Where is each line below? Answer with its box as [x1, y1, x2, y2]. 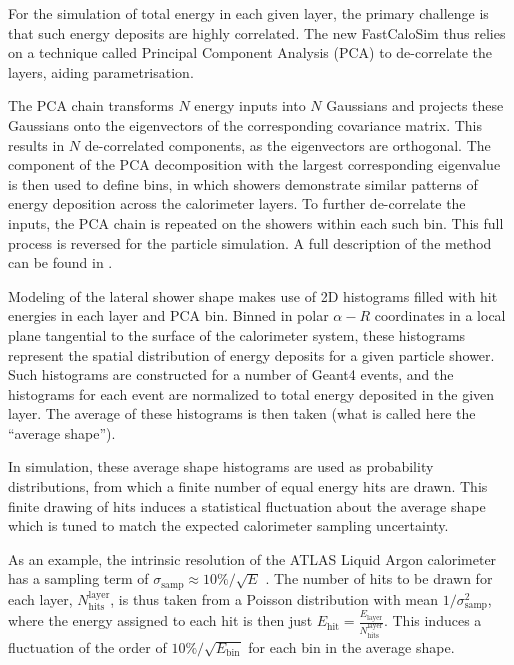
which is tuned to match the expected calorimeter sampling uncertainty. [8, 515, 449, 536]
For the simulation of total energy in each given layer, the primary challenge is [8, 3, 489, 23]
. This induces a [383, 610, 482, 631]
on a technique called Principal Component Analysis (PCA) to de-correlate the [8, 42, 493, 63]
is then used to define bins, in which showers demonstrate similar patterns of [8, 173, 478, 194]
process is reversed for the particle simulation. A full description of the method [8, 232, 492, 253]
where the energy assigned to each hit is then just [8, 610, 313, 631]
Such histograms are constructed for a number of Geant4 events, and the [8, 364, 454, 385]
